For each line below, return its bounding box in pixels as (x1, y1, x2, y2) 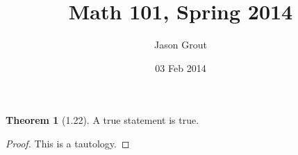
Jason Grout (154, 37, 207, 52)
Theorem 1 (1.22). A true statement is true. (6, 113, 199, 127)
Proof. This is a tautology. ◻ (6, 136, 130, 150)
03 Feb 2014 (155, 60, 206, 75)
